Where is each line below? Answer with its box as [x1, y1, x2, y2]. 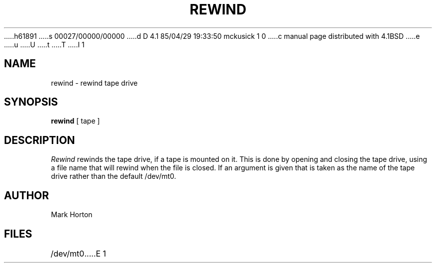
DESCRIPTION [4, 133, 75, 146]
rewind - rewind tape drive [51, 78, 138, 87]
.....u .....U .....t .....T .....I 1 [4, 40, 85, 49]
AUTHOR [4, 189, 49, 202]
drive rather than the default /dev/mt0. [51, 172, 176, 181]
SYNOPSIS [4, 96, 58, 109]
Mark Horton [51, 210, 93, 219]
